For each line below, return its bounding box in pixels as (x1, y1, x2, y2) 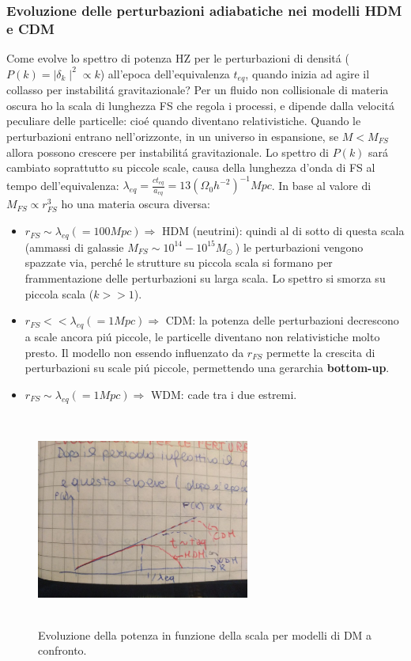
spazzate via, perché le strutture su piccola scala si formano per (25, 254, 333, 271)
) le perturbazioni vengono (235, 238, 364, 255)
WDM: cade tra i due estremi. (150, 386, 297, 402)
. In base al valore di (271, 177, 371, 193)
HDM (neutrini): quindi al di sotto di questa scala (161, 222, 405, 239)
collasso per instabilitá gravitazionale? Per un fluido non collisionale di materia (6, 82, 389, 98)
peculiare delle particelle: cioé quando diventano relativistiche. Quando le (6, 112, 361, 129)
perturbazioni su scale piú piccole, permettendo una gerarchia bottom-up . (25, 359, 390, 376)
